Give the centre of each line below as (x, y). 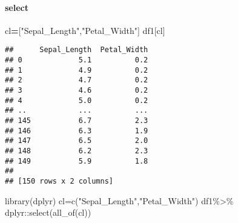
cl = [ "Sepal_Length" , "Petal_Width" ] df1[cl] (85, 30)
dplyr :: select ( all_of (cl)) (48, 212)
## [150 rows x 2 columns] (59, 181)
